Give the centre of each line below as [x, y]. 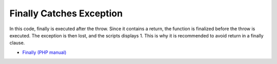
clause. [17, 43]
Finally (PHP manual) [44, 52]
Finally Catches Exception [66, 13]
